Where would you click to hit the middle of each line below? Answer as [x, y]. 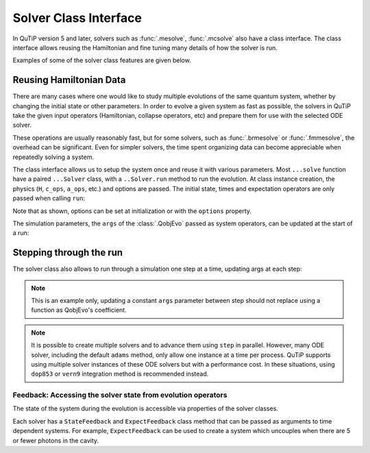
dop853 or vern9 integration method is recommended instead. [120, 374]
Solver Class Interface [77, 18]
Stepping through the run [68, 253]
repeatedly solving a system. [53, 157]
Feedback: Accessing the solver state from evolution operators [120, 395]
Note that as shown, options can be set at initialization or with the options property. [132, 211]
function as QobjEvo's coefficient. [79, 310]
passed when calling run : [49, 198]
